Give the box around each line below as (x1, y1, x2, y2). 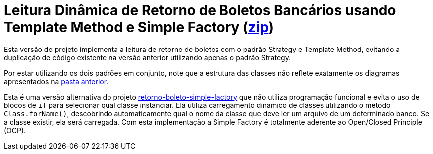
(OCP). (4, 126, 26, 135)
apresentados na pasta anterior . (4, 77, 108, 86)
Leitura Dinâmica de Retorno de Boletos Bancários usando (4, 2, 396, 19)
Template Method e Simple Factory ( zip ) (4, 19, 274, 36)
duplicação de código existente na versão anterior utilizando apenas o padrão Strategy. (4, 53, 291, 62)
